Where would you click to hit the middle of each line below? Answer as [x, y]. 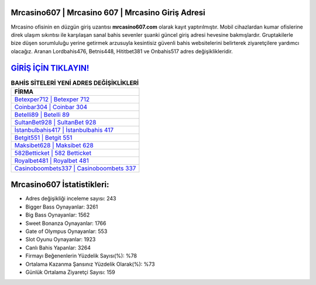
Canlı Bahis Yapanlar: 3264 [58, 248]
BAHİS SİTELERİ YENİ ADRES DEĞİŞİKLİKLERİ [75, 83]
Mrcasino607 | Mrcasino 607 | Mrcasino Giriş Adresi [108, 13]
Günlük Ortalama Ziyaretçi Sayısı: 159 [70, 272]
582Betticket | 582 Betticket [53, 153]
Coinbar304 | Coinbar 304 [51, 107]
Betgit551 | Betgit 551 [43, 137]
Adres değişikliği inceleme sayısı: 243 [71, 199]
